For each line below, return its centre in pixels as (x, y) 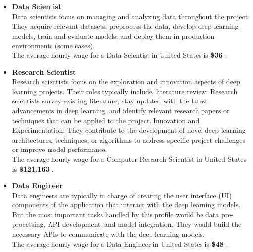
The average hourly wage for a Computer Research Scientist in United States (129, 159)
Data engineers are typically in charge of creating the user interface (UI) (122, 195)
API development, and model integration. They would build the (145, 224)
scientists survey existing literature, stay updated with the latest (110, 101)
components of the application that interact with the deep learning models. (126, 205)
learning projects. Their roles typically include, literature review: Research (125, 91)
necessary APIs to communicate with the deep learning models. (108, 234)
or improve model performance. (60, 149)
